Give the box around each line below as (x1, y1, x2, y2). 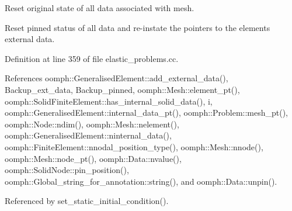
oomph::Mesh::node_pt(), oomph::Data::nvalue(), (5, 152, 182, 164)
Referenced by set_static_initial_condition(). (5, 195, 169, 207)
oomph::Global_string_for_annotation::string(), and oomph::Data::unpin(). (5, 175, 277, 187)
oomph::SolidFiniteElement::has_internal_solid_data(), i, (5, 95, 213, 107)
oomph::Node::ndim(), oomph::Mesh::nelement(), (5, 117, 179, 130)
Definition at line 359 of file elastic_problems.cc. (5, 52, 179, 64)
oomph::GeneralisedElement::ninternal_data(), (5, 129, 172, 141)
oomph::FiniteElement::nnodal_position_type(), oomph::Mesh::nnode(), (5, 140, 263, 153)
